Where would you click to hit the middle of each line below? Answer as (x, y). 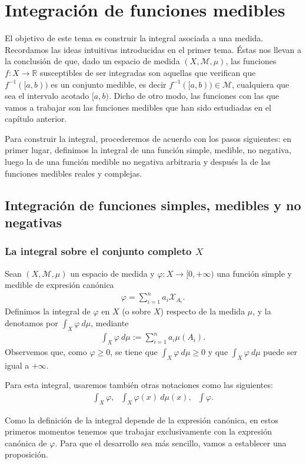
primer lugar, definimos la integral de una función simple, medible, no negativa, (148, 150)
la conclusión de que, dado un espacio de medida (92, 61)
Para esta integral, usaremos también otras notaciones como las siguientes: (139, 385)
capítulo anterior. (36, 119)
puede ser (280, 351)
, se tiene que (134, 351)
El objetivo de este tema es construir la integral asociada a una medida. (134, 38)
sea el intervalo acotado (47, 96)
